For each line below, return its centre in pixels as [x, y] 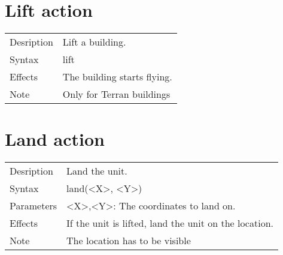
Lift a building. [94, 42]
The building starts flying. [117, 77]
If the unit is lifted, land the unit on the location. [170, 223]
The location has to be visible [129, 241]
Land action [55, 139]
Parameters [34, 206]
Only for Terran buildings [116, 94]
